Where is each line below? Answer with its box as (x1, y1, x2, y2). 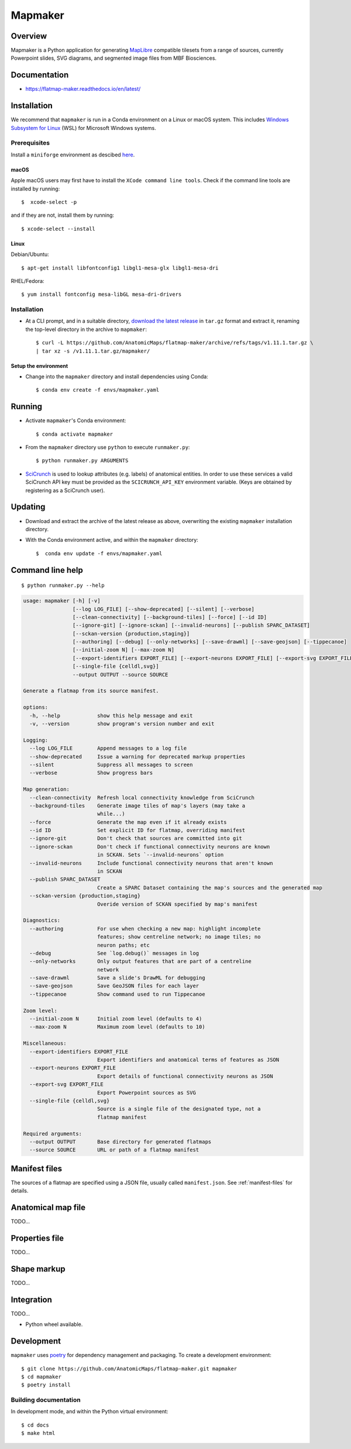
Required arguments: (23, 1130, 82, 1137)
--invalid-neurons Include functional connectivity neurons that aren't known (29, 860, 273, 866)
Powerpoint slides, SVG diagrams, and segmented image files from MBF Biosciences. (11, 54, 216, 61)
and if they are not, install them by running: (11, 211, 114, 219)
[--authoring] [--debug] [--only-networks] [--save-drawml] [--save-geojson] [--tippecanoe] (72, 638, 347, 645)
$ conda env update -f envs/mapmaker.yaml (36, 550, 163, 556)
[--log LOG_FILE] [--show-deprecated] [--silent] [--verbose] (72, 606, 254, 612)
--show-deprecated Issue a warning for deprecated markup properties (29, 753, 246, 760)
